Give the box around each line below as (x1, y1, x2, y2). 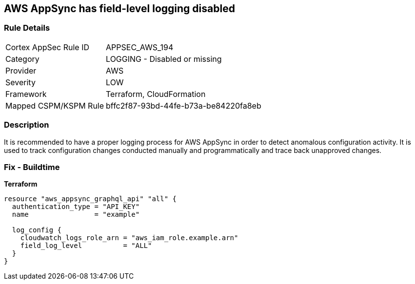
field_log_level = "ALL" (20, 242, 152, 250)
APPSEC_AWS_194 (106, 42, 174, 52)
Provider (5, 65, 37, 76)
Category (5, 54, 40, 64)
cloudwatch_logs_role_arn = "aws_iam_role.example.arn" (20, 234, 238, 242)
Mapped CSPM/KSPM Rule (5, 100, 104, 111)
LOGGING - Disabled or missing (106, 54, 222, 64)
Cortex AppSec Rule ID (5, 42, 90, 52)
